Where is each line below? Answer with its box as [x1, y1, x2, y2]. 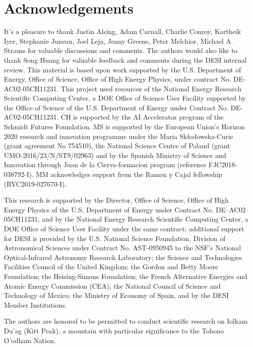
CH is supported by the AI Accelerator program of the [61, 112, 224, 122]
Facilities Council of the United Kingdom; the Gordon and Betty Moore [4, 261, 218, 272]
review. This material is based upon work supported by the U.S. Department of [4, 64, 241, 74]
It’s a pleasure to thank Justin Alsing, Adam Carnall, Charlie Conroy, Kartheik [4, 26, 241, 36]
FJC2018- [208, 159, 237, 170]
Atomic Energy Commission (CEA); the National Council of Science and [4, 280, 221, 291]
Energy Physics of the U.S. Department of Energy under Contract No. [4, 204, 214, 214]
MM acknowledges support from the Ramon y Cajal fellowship [36, 169, 222, 179]
